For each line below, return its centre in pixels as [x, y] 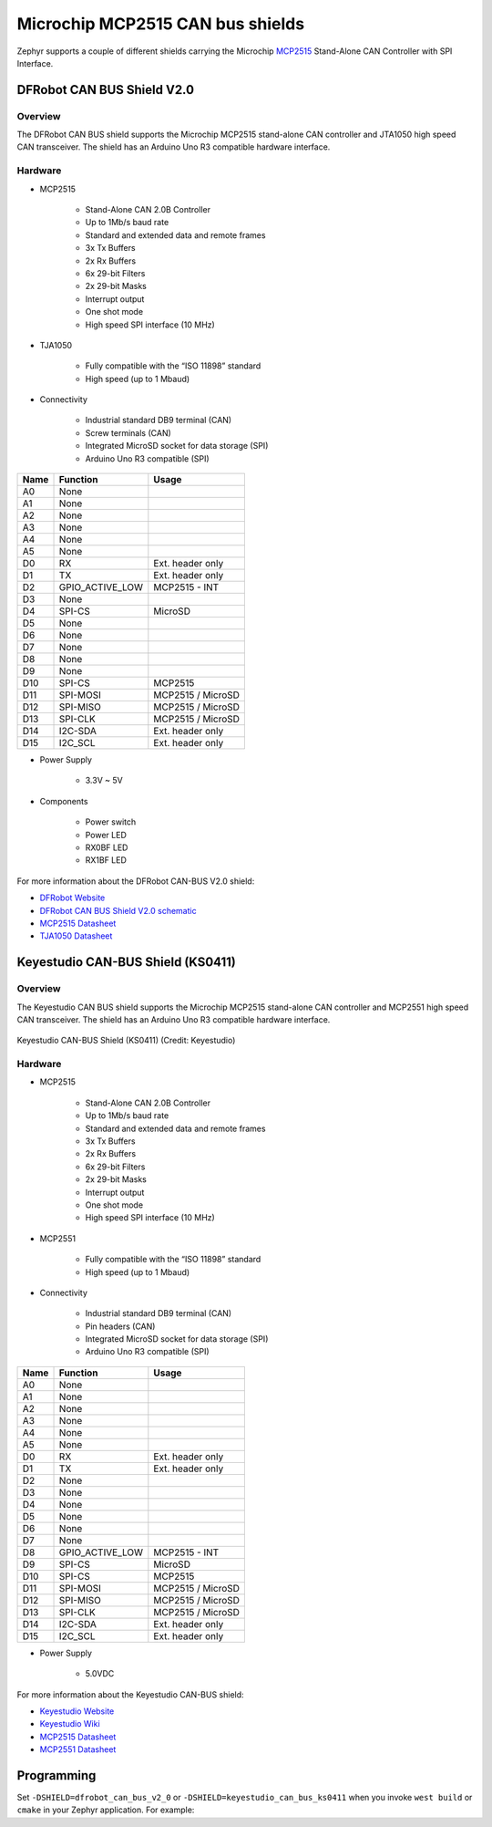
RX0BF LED [107, 847]
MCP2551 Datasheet [78, 1749]
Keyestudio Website [77, 1711]
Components [64, 801]
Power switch [111, 822]
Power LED [106, 835]
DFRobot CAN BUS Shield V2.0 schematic [118, 910]
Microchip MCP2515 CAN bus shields [161, 24]
